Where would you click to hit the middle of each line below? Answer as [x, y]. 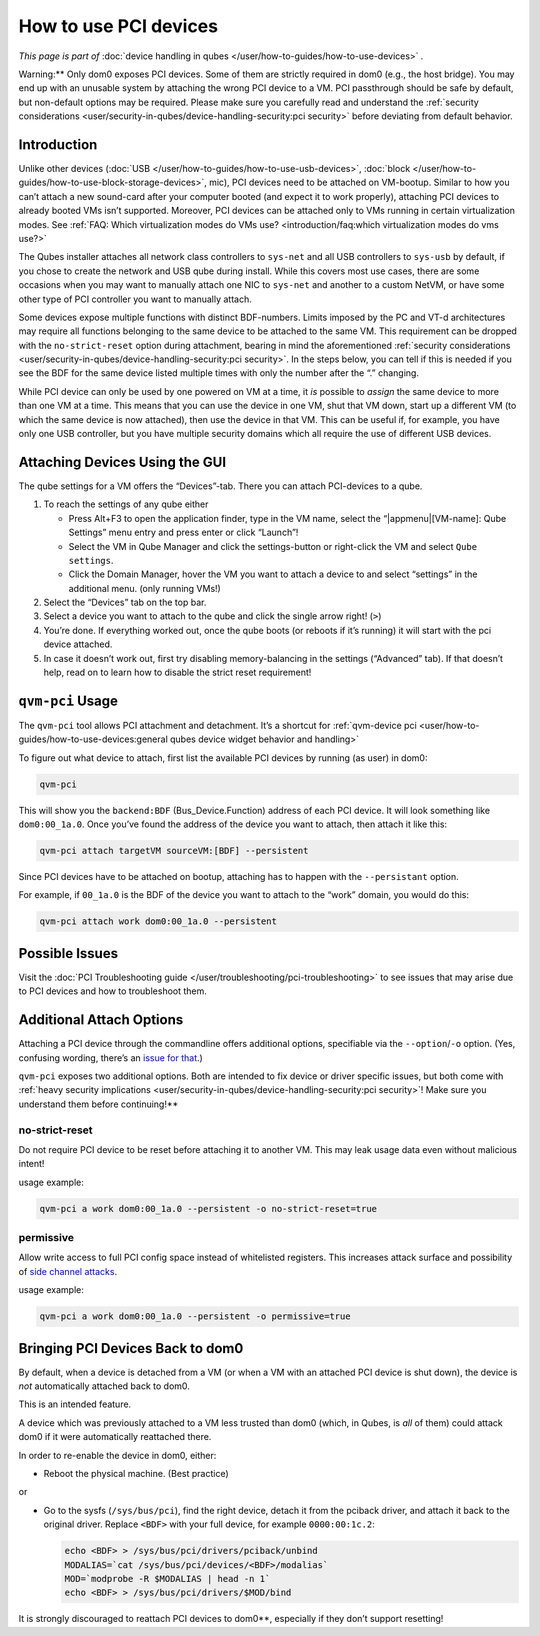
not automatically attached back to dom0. [104, 1386]
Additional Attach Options [101, 1020]
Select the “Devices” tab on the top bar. [125, 602]
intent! [31, 1164]
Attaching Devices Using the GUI [122, 461]
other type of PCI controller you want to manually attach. [135, 299]
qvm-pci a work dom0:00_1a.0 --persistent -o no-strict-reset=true [208, 1208]
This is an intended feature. [75, 1404]
